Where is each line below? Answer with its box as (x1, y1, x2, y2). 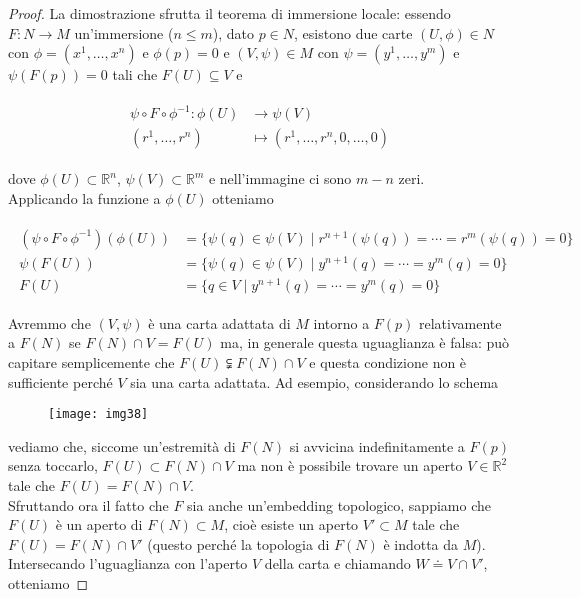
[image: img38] (48, 407, 149, 422)
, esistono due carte (294, 22, 413, 43)
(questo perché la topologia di (147, 533, 330, 554)
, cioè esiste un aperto (224, 514, 359, 535)
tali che (112, 64, 158, 85)
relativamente (419, 312, 502, 333)
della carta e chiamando (264, 553, 411, 574)
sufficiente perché (8, 371, 113, 392)
